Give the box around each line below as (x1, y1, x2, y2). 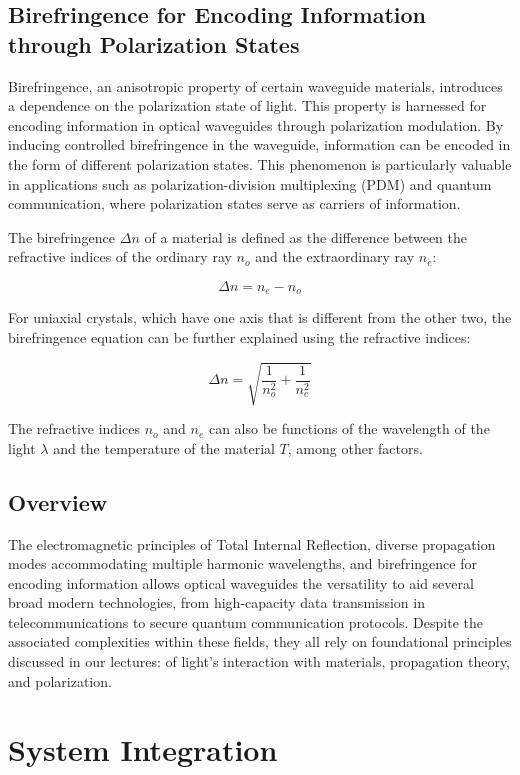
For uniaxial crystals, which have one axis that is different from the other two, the (8, 307, 512, 328)
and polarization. (8, 670, 112, 691)
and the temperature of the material (53, 437, 275, 458)
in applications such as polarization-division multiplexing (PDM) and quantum (8, 173, 492, 194)
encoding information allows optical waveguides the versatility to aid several (8, 572, 474, 593)
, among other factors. (287, 437, 423, 458)
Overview (8, 486, 108, 517)
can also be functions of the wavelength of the (208, 418, 490, 439)
